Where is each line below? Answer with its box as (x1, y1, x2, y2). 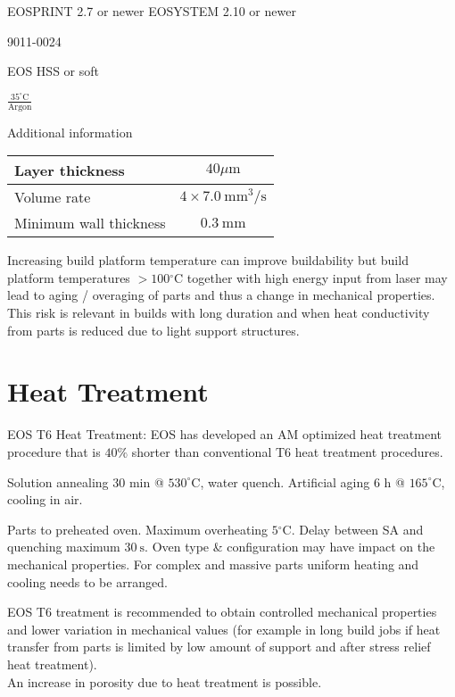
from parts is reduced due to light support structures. (7, 320, 300, 339)
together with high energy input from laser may (186, 268, 448, 286)
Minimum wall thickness (14, 212, 166, 234)
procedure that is (7, 442, 101, 461)
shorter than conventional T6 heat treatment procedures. (131, 442, 443, 461)
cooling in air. (7, 490, 83, 509)
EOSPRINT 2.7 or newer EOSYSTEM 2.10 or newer (7, 2, 296, 20)
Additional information (7, 122, 133, 141)
